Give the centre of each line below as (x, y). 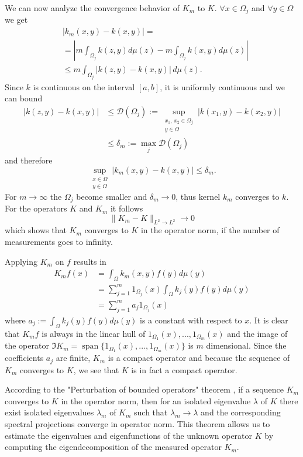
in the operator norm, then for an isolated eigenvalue (156, 400)
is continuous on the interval (84, 86)
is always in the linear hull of (94, 333)
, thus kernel (198, 196)
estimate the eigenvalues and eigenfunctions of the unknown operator (129, 435)
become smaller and (112, 196)
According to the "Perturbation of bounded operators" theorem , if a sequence (144, 389)
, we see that (96, 369)
